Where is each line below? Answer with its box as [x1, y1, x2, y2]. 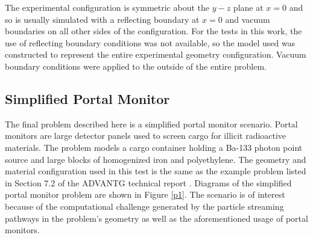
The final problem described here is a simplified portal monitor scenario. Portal [5, 117, 298, 130]
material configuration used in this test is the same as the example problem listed [5, 165, 306, 177]
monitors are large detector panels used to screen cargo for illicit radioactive [5, 129, 286, 142]
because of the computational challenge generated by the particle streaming [5, 200, 284, 212]
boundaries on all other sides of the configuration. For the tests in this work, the [5, 25, 302, 37]
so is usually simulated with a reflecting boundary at [5, 13, 200, 25]
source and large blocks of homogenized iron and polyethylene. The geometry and [5, 153, 306, 165]
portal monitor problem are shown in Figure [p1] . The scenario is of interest [5, 188, 285, 201]
